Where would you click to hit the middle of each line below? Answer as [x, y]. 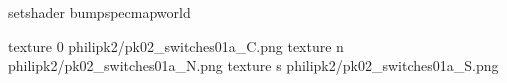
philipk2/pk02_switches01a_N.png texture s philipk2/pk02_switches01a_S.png [253, 65]
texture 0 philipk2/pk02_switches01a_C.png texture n [176, 45]
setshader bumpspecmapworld [99, 12]
